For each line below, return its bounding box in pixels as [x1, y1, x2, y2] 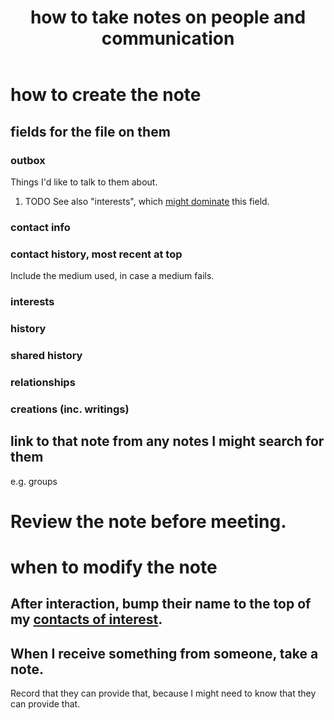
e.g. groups [10, 475, 58, 487]
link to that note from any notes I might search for [10, 433, 325, 450]
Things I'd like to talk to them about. [10, 176, 158, 188]
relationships [10, 375, 76, 389]
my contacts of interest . [10, 611, 163, 628]
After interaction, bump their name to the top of [10, 596, 312, 613]
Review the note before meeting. [10, 510, 287, 533]
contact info [10, 220, 71, 234]
